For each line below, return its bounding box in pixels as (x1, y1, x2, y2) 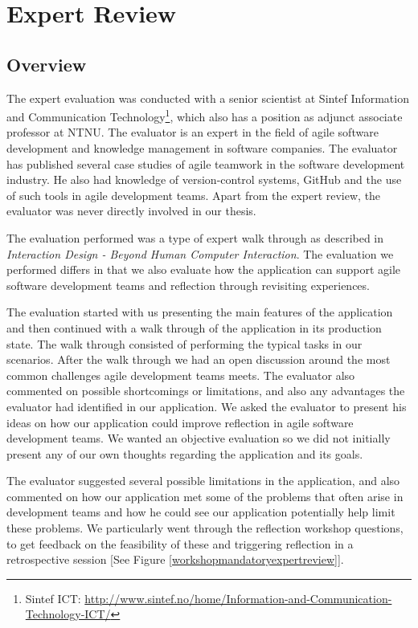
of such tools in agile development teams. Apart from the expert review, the (6, 186, 381, 203)
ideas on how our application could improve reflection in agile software (6, 414, 354, 430)
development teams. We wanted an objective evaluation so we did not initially (6, 430, 391, 447)
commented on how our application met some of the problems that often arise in (6, 487, 404, 504)
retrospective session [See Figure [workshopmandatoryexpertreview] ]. (6, 551, 344, 568)
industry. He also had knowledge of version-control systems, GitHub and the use (6, 171, 402, 188)
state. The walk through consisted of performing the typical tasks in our (6, 335, 363, 352)
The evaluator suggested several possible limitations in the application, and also (6, 472, 400, 489)
